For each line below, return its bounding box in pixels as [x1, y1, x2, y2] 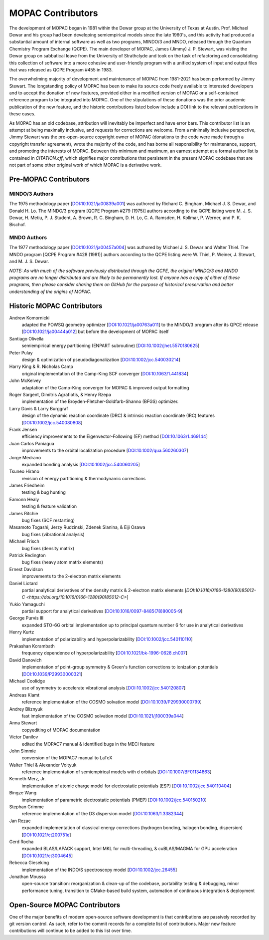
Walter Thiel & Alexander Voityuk [9, 762, 77, 768]
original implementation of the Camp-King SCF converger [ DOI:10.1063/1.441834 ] [21, 370, 189, 376]
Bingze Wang [9, 790, 37, 796]
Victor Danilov [9, 734, 38, 740]
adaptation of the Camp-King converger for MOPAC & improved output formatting [21, 384, 189, 390]
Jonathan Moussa [9, 874, 46, 880]
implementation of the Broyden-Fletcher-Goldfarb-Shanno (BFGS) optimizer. [21, 398, 179, 404]
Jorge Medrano [9, 454, 41, 460]
